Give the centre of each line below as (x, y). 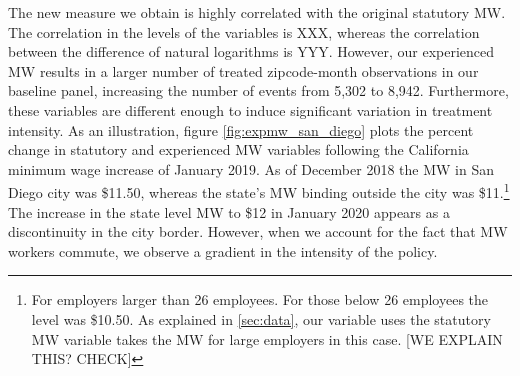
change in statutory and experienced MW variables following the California (238, 149)
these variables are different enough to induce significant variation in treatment (250, 109)
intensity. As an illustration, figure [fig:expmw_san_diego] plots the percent (241, 129)
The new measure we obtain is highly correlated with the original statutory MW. (257, 12)
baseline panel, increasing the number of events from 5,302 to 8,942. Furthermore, (258, 90)
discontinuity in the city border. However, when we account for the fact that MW (258, 231)
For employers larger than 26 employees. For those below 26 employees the (260, 299)
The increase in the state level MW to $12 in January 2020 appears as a (229, 211)
